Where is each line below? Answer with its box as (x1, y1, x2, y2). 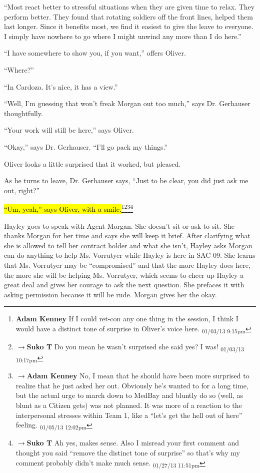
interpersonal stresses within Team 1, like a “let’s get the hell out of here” (15, 409, 242, 420)
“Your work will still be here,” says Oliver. (4, 125, 134, 135)
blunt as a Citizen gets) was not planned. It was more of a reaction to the (15, 400, 242, 410)
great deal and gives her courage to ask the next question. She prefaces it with (4, 279, 244, 290)
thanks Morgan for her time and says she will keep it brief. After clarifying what (4, 230, 250, 241)
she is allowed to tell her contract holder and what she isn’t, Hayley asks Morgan (4, 240, 252, 250)
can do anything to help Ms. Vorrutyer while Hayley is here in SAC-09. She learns (4, 250, 255, 260)
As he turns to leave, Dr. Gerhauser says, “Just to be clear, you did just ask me (4, 175, 248, 186)
